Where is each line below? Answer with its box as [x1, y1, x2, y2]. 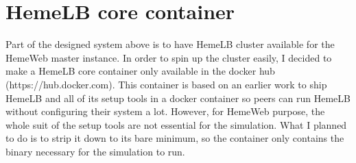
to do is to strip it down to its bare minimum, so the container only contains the [5, 131, 344, 145]
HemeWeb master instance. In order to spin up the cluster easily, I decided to [5, 50, 332, 64]
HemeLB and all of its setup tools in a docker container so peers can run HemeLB [5, 90, 351, 105]
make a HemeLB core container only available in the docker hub [5, 64, 275, 78]
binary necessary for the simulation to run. [5, 144, 185, 158]
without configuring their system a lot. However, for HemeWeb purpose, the [5, 104, 325, 118]
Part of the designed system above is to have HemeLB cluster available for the [5, 37, 335, 51]
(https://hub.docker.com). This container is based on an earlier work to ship [5, 77, 327, 91]
